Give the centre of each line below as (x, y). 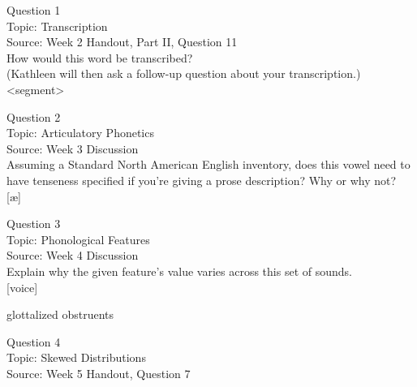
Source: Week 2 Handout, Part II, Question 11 (122, 42)
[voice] (22, 287)
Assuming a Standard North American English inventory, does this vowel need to (208, 164)
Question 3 (34, 224)
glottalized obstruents (60, 314)
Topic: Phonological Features (78, 239)
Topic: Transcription (57, 26)
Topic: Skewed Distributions (76, 357)
